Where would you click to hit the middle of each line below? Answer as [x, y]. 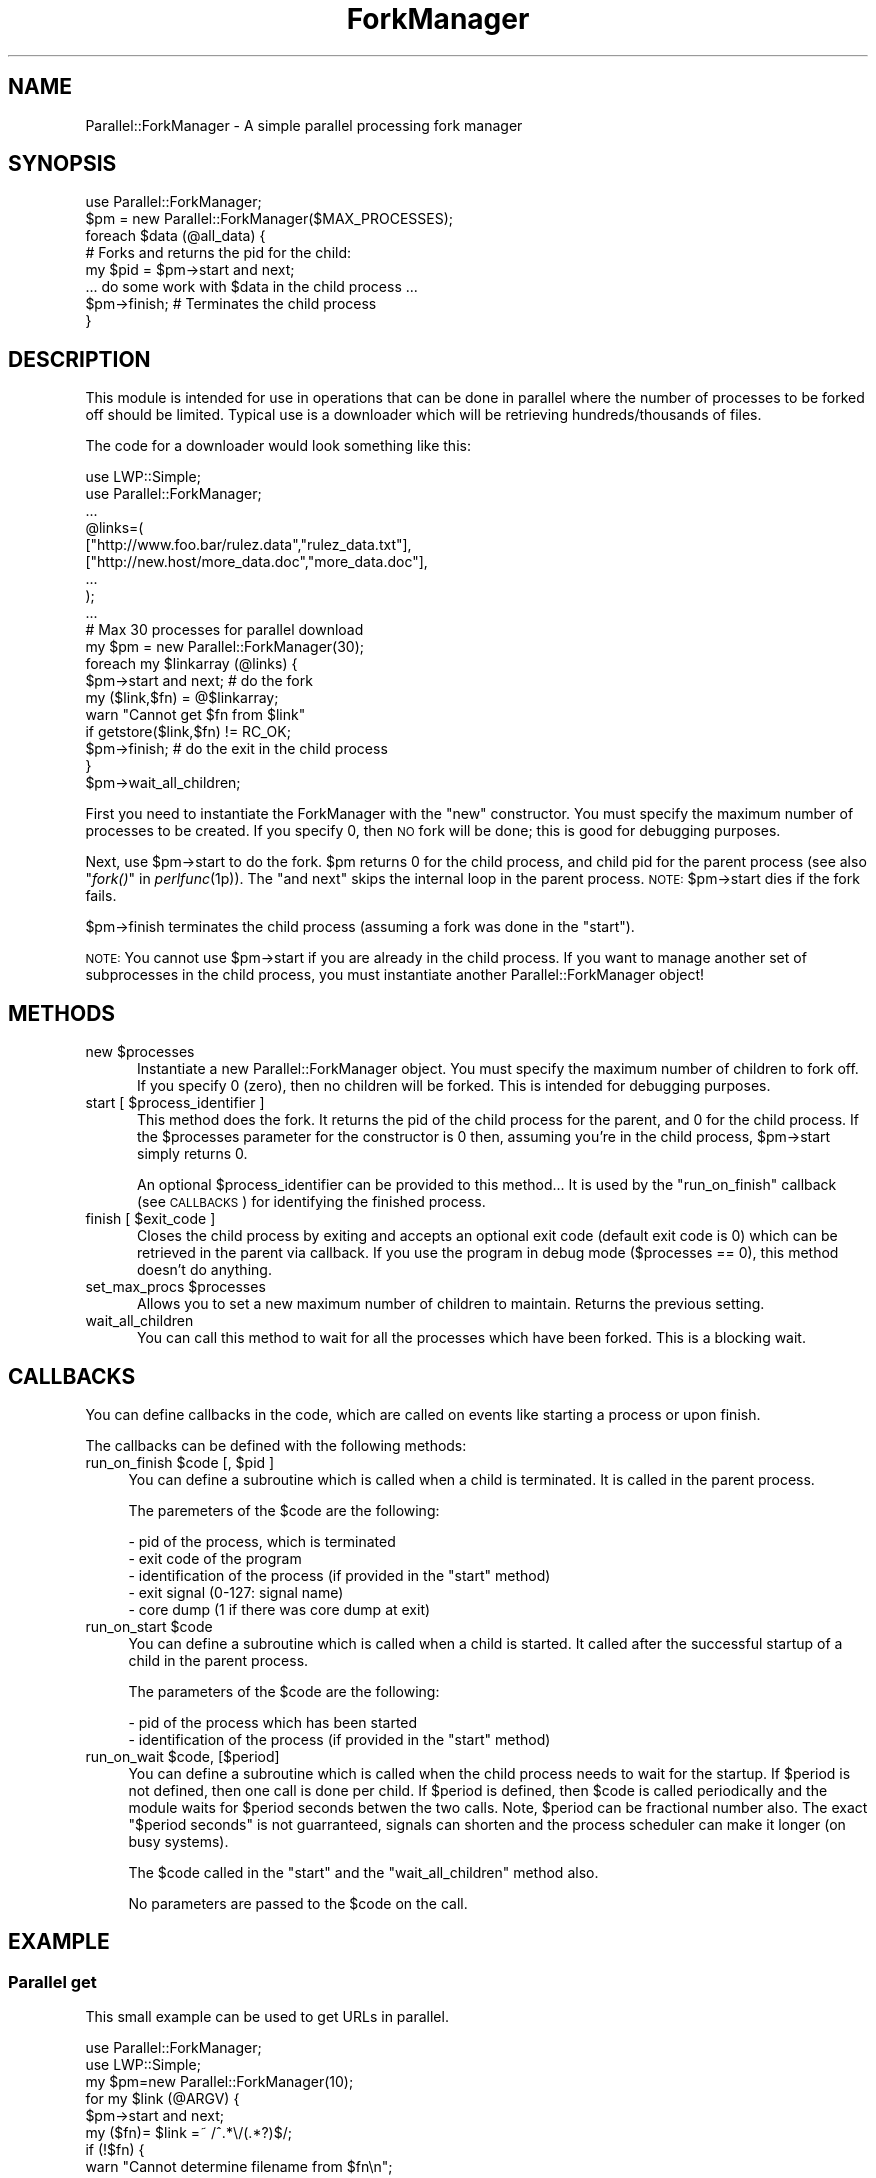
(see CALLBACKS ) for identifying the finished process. [311, 1202]
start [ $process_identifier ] [175, 1103]
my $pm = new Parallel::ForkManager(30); [224, 647]
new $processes [140, 1052]
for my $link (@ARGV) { [162, 2099]
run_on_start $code [149, 1626]
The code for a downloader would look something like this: [278, 446]
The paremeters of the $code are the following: [284, 1510]
